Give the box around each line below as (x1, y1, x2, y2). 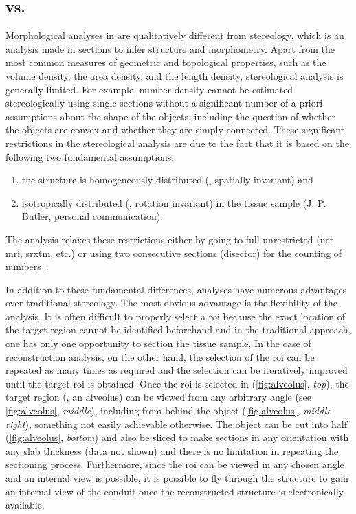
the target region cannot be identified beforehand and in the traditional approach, (5, 322, 351, 337)
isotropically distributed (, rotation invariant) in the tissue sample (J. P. (21, 195, 326, 210)
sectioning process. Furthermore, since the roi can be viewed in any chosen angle (5, 457, 344, 471)
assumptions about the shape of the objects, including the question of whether (5, 109, 336, 123)
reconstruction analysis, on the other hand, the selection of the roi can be (5, 349, 315, 364)
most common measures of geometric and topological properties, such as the (5, 55, 326, 69)
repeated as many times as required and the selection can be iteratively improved (5, 363, 348, 377)
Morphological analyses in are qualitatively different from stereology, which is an (5, 28, 344, 43)
